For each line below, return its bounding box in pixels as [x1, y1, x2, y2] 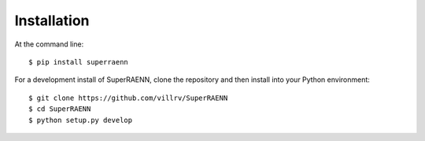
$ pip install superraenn [28, 58, 129, 66]
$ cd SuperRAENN [28, 105, 91, 113]
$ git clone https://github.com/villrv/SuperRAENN [28, 93, 228, 102]
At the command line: [14, 39, 84, 49]
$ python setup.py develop [28, 115, 133, 124]
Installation [14, 12, 90, 29]
